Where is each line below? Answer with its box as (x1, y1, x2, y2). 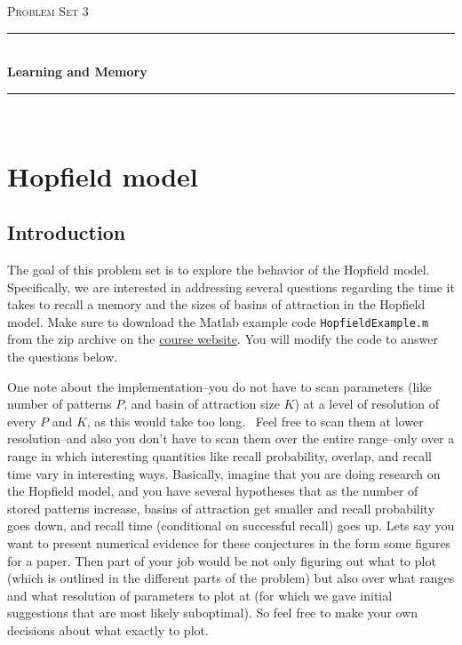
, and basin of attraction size (123, 394, 280, 413)
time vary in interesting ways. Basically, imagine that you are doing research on (7, 464, 441, 482)
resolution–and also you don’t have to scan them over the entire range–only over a (7, 429, 455, 448)
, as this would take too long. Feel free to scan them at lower (86, 411, 424, 430)
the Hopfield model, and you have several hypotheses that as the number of (7, 482, 418, 500)
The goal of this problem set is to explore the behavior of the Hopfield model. (7, 259, 430, 278)
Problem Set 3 (7, 2, 89, 20)
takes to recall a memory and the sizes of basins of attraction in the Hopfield (7, 295, 426, 314)
